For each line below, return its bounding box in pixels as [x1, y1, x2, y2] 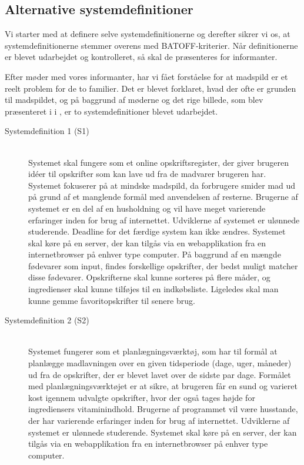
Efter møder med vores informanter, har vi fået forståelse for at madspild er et [5, 70, 288, 82]
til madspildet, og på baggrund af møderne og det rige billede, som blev [5, 93, 263, 106]
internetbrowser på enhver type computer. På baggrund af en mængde [28, 248, 281, 260]
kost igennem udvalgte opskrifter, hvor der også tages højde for [28, 391, 255, 403]
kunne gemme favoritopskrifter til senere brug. [28, 294, 195, 306]
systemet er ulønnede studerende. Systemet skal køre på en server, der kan [28, 426, 297, 438]
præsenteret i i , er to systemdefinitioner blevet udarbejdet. [5, 105, 218, 117]
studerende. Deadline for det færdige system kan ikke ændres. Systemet [28, 225, 286, 237]
